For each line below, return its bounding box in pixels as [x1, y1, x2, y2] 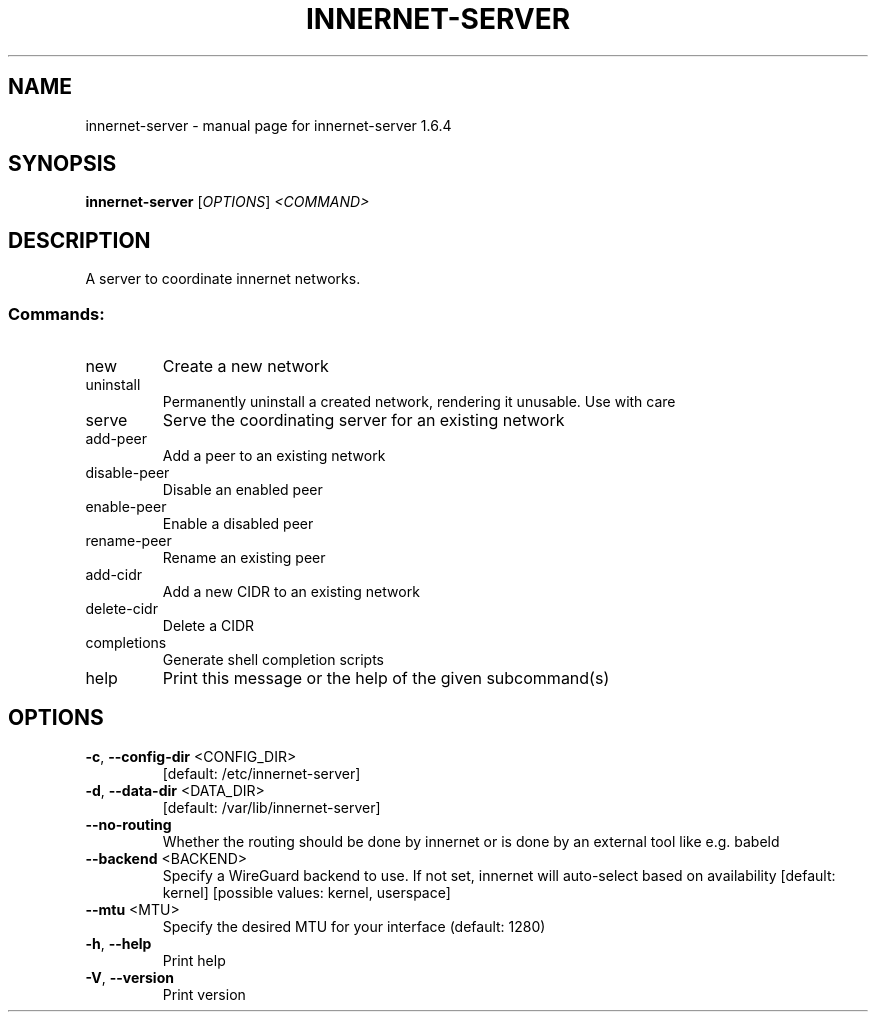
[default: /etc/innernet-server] [162, 764, 361, 782]
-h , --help [85, 934, 152, 952]
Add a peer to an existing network [162, 447, 386, 465]
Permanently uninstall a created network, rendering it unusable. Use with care [162, 393, 676, 411]
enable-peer [85, 498, 167, 516]
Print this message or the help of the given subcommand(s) [162, 668, 610, 689]
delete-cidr [85, 600, 158, 618]
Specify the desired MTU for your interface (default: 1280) [162, 917, 546, 935]
